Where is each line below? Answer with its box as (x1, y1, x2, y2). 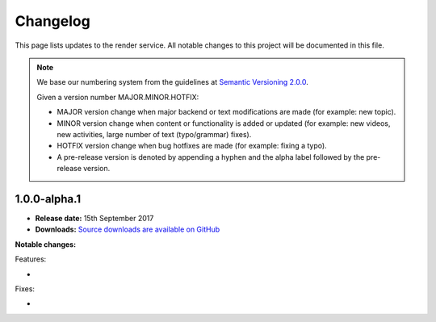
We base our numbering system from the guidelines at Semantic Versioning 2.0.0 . (36, 77, 308, 87)
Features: (15, 254, 47, 264)
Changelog (15, 12, 90, 30)
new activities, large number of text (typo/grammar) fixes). (57, 129, 252, 139)
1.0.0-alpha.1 (15, 192, 81, 206)
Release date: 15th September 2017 (35, 213, 154, 223)
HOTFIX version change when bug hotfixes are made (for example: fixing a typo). (57, 141, 327, 151)
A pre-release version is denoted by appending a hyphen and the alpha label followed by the (57, 152, 365, 161)
